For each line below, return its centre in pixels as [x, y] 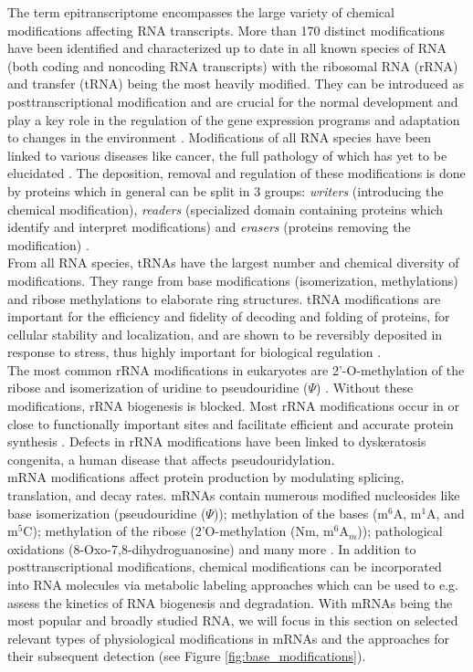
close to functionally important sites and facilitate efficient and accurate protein [231, 423]
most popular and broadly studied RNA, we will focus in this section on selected [233, 620]
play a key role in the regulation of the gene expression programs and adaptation [234, 119]
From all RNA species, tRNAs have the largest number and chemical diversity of [233, 262]
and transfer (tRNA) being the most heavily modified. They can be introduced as [236, 84]
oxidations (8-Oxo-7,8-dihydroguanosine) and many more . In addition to [212, 548]
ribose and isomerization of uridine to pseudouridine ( [158, 388]
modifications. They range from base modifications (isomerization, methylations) [233, 280]
